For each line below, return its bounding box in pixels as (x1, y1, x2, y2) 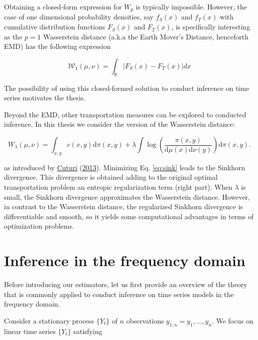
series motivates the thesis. (4, 92, 86, 103)
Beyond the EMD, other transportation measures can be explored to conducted (4, 109, 247, 119)
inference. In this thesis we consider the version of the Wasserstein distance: (4, 119, 235, 129)
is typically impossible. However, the (135, 1, 247, 11)
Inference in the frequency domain (4, 250, 246, 271)
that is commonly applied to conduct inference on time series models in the (4, 289, 234, 299)
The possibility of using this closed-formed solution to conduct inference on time (4, 82, 250, 93)
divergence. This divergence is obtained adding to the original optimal (4, 172, 218, 182)
